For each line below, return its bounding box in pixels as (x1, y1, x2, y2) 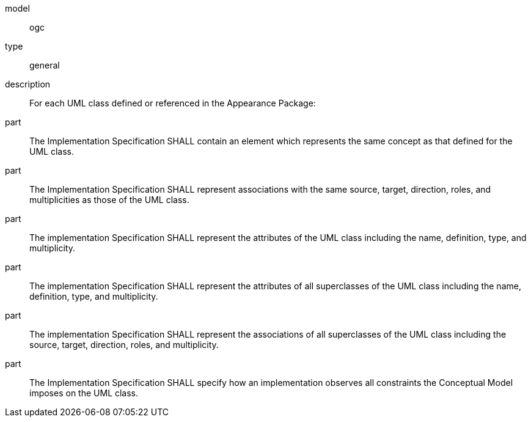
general (29, 60, 60, 70)
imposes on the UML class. (29, 388, 139, 398)
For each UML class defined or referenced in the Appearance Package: (29, 98, 316, 108)
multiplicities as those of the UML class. (29, 194, 189, 205)
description (5, 79, 51, 89)
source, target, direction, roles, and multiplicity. (29, 339, 219, 350)
